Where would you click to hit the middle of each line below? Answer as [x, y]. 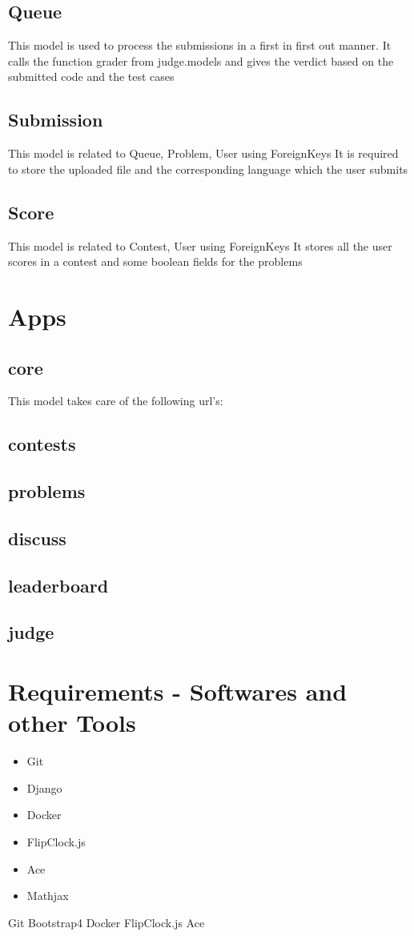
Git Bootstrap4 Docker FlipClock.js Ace [107, 922]
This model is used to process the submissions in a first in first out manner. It [200, 45]
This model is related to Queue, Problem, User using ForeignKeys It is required [203, 153]
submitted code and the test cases [91, 76]
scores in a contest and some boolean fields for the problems [155, 261]
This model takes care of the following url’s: [116, 401]
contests [42, 444]
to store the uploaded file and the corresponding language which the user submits [208, 169]
